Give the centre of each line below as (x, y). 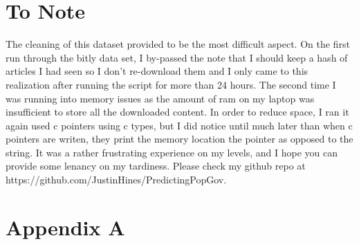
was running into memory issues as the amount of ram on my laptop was (160, 98)
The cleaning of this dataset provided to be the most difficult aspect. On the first (178, 44)
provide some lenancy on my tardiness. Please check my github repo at (156, 166)
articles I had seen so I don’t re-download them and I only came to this (157, 71)
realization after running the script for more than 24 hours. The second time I (171, 84)
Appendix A (65, 227)
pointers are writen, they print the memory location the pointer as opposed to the (179, 139)
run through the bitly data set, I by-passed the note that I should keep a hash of (177, 57)
